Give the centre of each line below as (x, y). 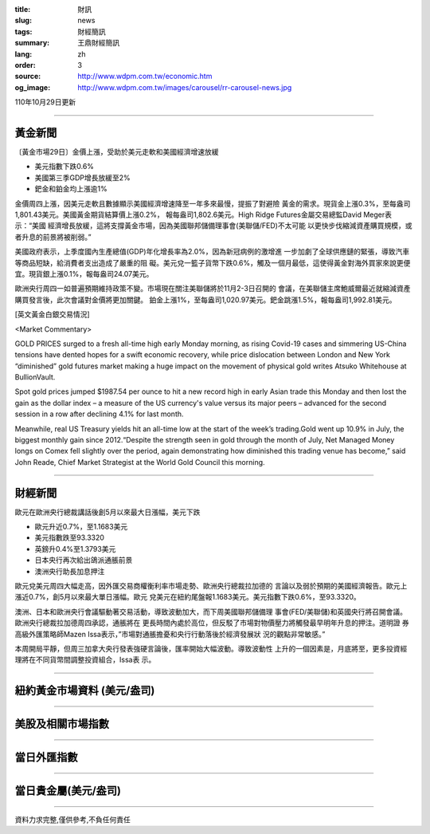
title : (23, 9)
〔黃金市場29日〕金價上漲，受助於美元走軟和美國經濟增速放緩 (117, 152)
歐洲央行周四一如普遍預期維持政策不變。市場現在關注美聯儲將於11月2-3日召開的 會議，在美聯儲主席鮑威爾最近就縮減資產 (213, 289)
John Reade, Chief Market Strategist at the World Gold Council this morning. (140, 462)
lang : (23, 54)
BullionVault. (35, 377)
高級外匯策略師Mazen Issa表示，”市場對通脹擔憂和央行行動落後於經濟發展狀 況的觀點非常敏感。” (170, 634)
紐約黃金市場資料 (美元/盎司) (85, 691)
